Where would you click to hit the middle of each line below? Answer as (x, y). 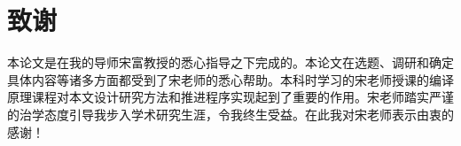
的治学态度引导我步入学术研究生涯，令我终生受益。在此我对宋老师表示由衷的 (230, 114)
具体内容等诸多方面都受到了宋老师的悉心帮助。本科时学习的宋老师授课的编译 (230, 79)
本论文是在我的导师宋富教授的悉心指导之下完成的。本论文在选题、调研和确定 (230, 62)
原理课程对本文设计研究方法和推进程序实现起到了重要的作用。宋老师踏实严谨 (230, 97)
